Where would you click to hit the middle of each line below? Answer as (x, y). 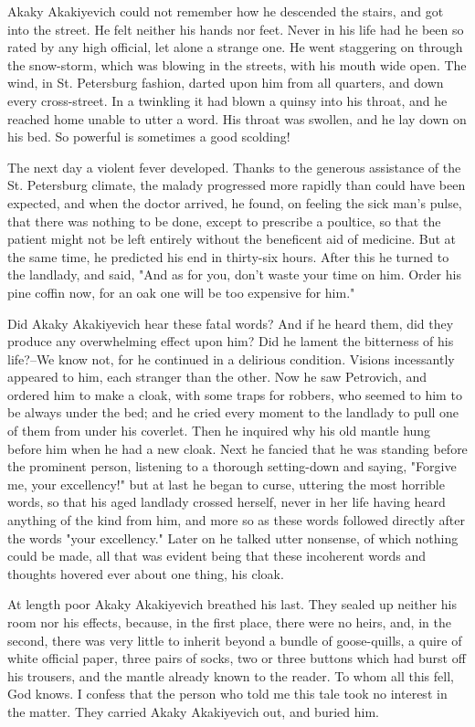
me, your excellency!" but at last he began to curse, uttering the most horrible (226, 484)
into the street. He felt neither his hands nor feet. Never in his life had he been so (236, 29)
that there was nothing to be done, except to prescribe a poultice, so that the (224, 221)
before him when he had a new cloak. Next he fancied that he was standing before (237, 448)
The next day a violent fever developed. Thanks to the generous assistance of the (234, 167)
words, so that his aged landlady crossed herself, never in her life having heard (227, 502)
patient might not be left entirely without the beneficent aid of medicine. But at (232, 239)
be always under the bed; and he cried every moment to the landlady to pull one (233, 412)
